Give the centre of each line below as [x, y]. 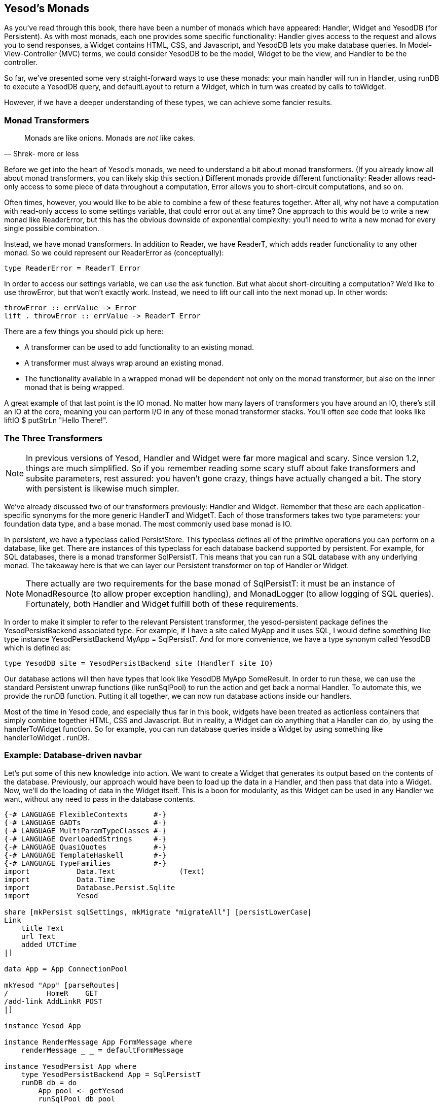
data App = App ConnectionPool [66, 969]
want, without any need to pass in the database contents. [100, 799]
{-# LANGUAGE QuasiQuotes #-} [85, 847]
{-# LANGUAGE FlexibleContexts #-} [85, 814]
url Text [38, 936]
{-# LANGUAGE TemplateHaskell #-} [85, 855]
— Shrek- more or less [42, 154]
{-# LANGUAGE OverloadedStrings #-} [85, 839]
